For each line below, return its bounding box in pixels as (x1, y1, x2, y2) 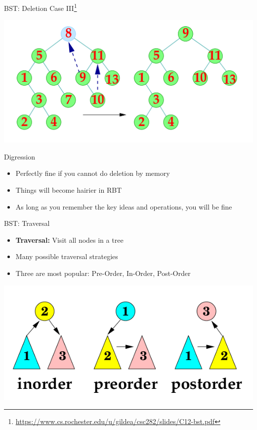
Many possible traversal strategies (15, 251, 118, 262)
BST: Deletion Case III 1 (4, 1, 77, 13)
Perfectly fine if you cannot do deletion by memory (15, 168, 170, 178)
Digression (4, 151, 35, 161)
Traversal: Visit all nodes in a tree (15, 234, 124, 245)
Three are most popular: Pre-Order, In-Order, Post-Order (15, 268, 191, 278)
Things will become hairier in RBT (15, 185, 122, 195)
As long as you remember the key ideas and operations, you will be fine (15, 201, 232, 212)
